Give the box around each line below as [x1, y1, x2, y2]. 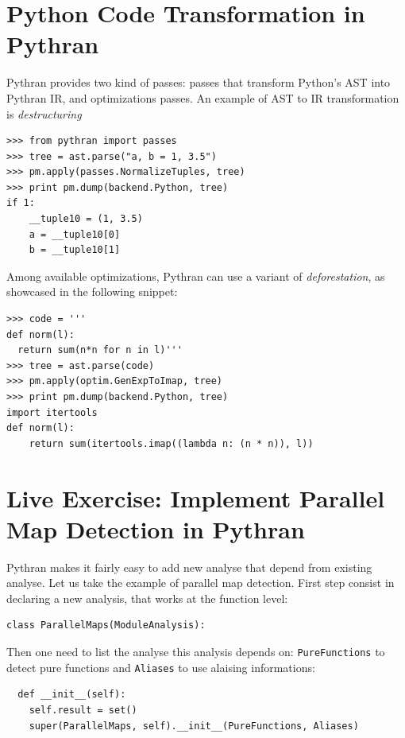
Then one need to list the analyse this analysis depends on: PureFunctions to [6, 643, 385, 660]
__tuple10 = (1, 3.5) [29, 213, 143, 225]
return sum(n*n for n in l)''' [17, 344, 183, 356]
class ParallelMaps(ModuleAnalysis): [6, 620, 206, 631]
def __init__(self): [17, 689, 126, 701]
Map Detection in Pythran [6, 512, 305, 545]
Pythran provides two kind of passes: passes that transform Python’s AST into [6, 74, 391, 91]
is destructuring [6, 105, 82, 122]
